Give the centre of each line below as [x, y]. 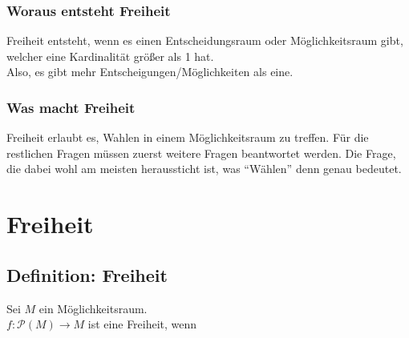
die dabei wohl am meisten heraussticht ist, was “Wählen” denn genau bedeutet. [204, 169]
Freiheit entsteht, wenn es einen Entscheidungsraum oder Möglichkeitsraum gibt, [205, 40]
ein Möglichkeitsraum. [93, 308]
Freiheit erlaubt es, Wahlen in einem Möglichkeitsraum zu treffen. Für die [188, 137]
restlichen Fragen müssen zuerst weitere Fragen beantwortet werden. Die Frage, [201, 153]
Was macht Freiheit [71, 107]
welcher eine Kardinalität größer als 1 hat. [110, 56]
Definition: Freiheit [87, 274]
